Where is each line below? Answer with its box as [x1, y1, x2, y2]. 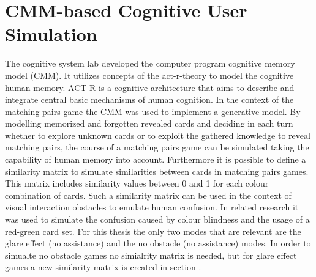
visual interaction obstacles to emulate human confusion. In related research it [5, 201, 299, 213]
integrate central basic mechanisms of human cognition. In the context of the [5, 93, 294, 106]
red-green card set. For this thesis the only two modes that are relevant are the [5, 224, 301, 237]
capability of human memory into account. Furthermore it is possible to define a [5, 153, 306, 166]
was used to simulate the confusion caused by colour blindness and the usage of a [5, 213, 310, 226]
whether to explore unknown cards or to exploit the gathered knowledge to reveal [5, 128, 310, 141]
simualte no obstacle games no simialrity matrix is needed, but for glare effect [5, 248, 297, 261]
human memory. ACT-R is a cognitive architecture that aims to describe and [5, 81, 295, 94]
